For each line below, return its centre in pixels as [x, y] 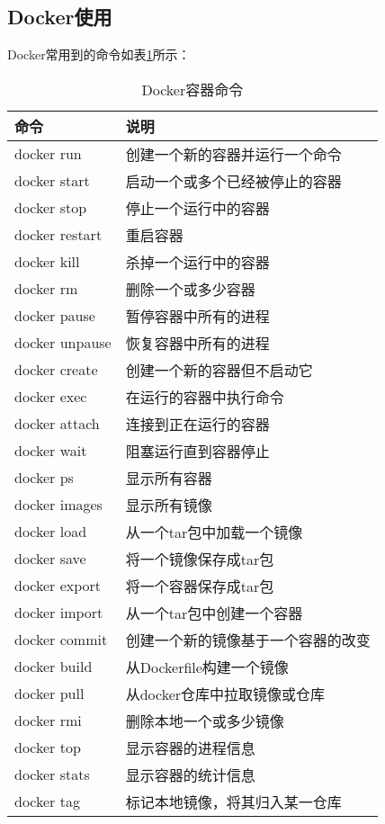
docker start [52, 181]
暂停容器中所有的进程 [197, 316]
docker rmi [48, 721]
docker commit [61, 640]
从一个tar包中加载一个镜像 [214, 532]
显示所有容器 [169, 478]
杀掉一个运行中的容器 [197, 262]
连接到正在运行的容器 [197, 424]
